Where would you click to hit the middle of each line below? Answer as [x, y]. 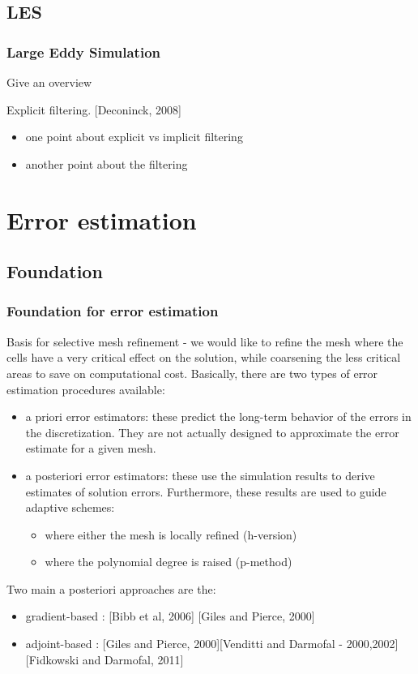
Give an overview [49, 82]
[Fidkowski [52, 659]
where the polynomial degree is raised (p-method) [168, 562]
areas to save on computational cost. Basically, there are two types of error [192, 373]
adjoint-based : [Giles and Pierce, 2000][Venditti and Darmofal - [184, 644]
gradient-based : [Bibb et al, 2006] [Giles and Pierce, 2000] [170, 616]
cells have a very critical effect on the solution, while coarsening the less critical [204, 357]
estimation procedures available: [86, 389]
